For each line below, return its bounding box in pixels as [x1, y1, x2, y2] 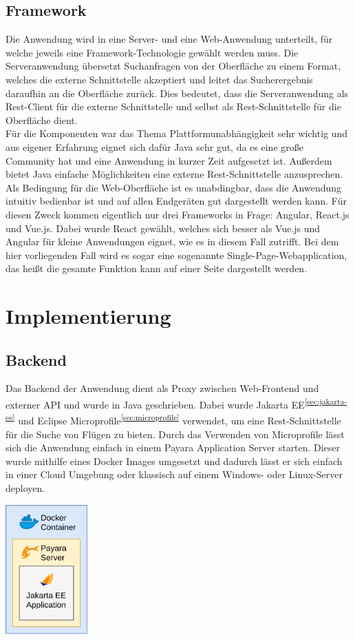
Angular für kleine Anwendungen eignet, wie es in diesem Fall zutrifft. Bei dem [6, 234, 339, 249]
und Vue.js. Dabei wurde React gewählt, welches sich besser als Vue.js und [6, 220, 321, 235]
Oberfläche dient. [6, 112, 78, 127]
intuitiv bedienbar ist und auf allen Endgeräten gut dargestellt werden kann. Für [6, 194, 347, 208]
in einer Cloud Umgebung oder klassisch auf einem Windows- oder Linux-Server [6, 467, 343, 482]
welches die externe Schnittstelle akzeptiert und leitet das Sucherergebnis [6, 72, 313, 86]
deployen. [6, 480, 45, 495]
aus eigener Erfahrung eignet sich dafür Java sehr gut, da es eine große [6, 139, 303, 154]
